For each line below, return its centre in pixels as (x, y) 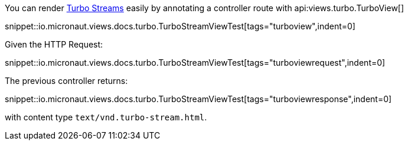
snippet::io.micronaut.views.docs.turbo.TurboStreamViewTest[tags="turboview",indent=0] (180, 26)
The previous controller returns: (66, 81)
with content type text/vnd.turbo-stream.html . (106, 117)
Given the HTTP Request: (54, 44)
